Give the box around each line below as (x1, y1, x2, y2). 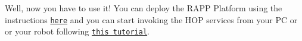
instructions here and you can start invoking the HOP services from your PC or (5, 13, 298, 26)
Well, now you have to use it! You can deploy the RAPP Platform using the (5, 2, 282, 14)
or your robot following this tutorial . (5, 25, 150, 37)
